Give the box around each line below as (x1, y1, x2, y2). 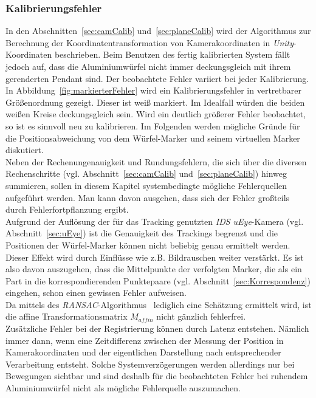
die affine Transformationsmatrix (5, 310, 128, 323)
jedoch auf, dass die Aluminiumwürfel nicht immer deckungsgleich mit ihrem (5, 60, 291, 72)
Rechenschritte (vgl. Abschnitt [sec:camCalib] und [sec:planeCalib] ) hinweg (5, 167, 287, 180)
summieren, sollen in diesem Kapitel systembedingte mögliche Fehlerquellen (5, 179, 287, 191)
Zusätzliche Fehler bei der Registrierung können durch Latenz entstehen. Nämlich (5, 322, 309, 335)
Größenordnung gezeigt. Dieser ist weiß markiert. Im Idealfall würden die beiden (5, 95, 305, 108)
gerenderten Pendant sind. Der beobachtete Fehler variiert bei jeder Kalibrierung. (5, 72, 309, 84)
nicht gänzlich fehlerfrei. (156, 310, 246, 323)
